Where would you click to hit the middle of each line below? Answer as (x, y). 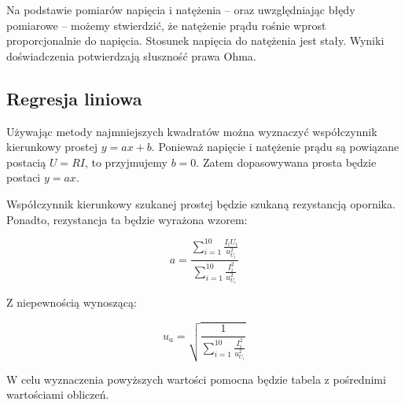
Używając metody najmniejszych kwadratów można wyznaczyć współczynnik (192, 131)
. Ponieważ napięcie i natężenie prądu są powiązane (275, 147)
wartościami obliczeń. (58, 394)
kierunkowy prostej (52, 147)
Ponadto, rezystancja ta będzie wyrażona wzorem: (127, 219)
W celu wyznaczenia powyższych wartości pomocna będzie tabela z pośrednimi (196, 379)
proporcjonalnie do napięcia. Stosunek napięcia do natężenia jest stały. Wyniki (195, 40)
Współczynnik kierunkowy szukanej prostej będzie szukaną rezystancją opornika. (201, 203)
